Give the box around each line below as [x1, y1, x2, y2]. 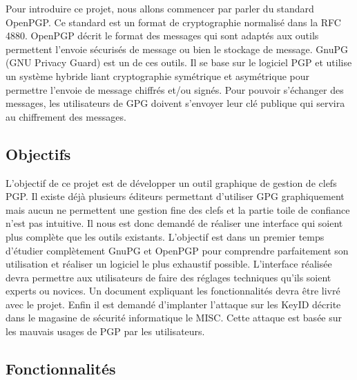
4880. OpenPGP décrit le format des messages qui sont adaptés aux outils [6, 28, 319, 43]
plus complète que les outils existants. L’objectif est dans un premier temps [6, 229, 325, 243]
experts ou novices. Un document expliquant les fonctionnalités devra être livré [6, 283, 340, 298]
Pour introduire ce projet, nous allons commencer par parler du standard [6, 1, 314, 15]
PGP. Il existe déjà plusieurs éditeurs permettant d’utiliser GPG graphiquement [6, 189, 345, 203]
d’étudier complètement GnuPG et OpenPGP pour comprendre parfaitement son [6, 243, 349, 257]
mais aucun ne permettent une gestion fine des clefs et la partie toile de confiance [6, 202, 350, 217]
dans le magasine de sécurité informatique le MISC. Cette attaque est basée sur [6, 310, 342, 325]
